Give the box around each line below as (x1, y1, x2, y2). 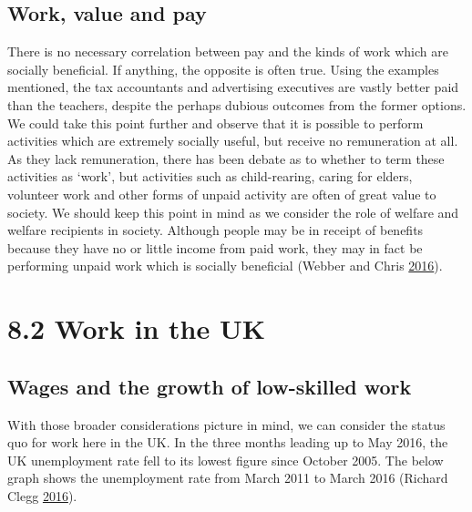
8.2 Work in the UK (7, 310, 265, 347)
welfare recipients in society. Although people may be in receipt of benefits (7, 220, 424, 240)
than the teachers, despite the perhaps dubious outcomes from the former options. (7, 95, 467, 114)
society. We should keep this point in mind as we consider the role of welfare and (7, 202, 459, 221)
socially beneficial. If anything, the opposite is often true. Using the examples (7, 59, 439, 78)
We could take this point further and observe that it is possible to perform (7, 113, 424, 132)
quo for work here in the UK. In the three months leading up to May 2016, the (7, 433, 448, 452)
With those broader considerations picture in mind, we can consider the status (7, 415, 446, 434)
